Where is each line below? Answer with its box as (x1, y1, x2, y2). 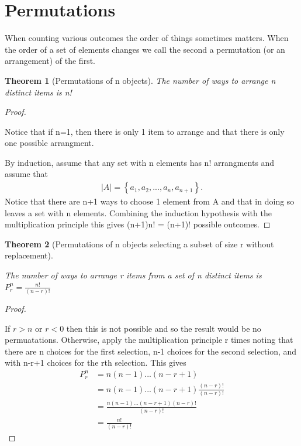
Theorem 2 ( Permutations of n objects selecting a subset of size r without (5, 237, 274, 250)
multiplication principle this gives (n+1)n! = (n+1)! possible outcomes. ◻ (5, 218, 271, 230)
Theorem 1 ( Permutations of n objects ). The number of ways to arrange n (5, 74, 276, 86)
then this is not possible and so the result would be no (66, 322, 261, 334)
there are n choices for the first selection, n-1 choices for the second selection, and (5, 345, 297, 357)
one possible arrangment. (5, 137, 94, 149)
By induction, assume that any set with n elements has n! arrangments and (5, 156, 275, 168)
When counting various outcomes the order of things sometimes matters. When (5, 32, 289, 44)
